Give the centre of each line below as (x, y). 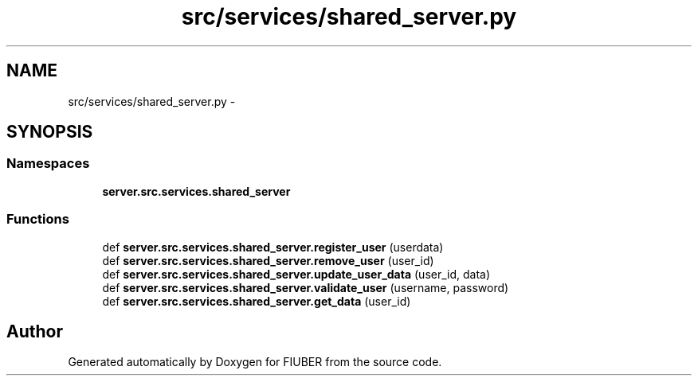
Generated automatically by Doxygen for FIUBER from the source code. (255, 362)
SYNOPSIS (50, 132)
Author (35, 331)
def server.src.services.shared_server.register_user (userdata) (273, 247)
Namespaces (48, 164)
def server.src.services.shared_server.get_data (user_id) (257, 301)
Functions (38, 219)
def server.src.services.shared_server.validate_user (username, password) (306, 287)
